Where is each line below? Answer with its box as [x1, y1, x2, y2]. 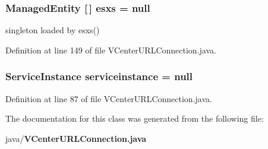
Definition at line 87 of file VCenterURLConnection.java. [5, 92, 212, 104]
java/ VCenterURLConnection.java [5, 132, 147, 144]
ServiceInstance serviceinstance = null [5, 69, 193, 84]
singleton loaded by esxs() [5, 24, 100, 36]
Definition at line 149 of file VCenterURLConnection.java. [5, 43, 216, 56]
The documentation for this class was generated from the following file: [5, 112, 264, 125]
